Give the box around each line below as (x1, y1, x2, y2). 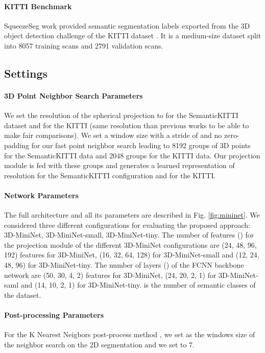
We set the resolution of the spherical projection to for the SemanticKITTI (4, 110, 238, 121)
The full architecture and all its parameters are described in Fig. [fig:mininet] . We (4, 209, 260, 220)
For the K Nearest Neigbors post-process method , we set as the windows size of (4, 329, 255, 340)
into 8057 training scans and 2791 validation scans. (4, 40, 163, 51)
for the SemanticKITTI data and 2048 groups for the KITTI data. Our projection (4, 150, 260, 160)
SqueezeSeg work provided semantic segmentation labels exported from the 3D (4, 20, 250, 31)
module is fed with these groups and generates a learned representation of (4, 160, 235, 171)
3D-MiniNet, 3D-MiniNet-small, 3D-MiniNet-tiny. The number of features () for (4, 229, 254, 240)
